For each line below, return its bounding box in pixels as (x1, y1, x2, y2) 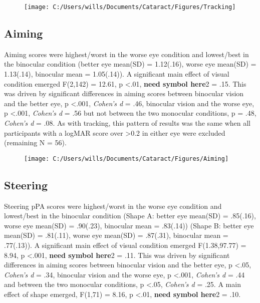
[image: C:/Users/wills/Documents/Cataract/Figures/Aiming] (24, 155, 229, 162)
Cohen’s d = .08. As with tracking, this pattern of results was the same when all (4, 118, 251, 128)
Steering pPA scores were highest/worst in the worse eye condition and (4, 200, 222, 211)
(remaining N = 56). (4, 137, 67, 148)
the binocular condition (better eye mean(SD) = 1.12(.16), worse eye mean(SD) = (4, 59, 256, 69)
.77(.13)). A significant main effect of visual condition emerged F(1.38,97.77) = (4, 240, 246, 250)
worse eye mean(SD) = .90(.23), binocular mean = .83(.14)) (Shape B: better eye (4, 220, 254, 230)
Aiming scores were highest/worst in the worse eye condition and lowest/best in (4, 49, 249, 59)
